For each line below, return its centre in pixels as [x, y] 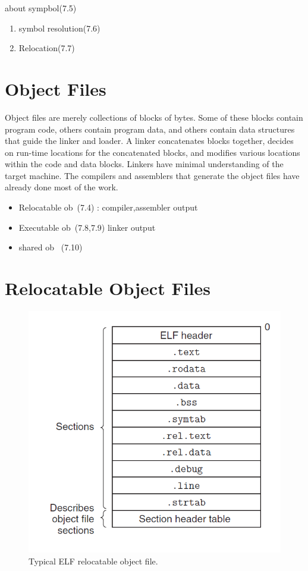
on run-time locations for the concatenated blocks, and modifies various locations [153, 152]
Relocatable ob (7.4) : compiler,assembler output [108, 207]
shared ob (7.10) [51, 247]
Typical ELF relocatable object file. [93, 561]
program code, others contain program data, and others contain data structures [150, 129]
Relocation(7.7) [47, 48]
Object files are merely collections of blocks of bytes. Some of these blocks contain [154, 117]
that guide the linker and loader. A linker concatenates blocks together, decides [149, 141]
